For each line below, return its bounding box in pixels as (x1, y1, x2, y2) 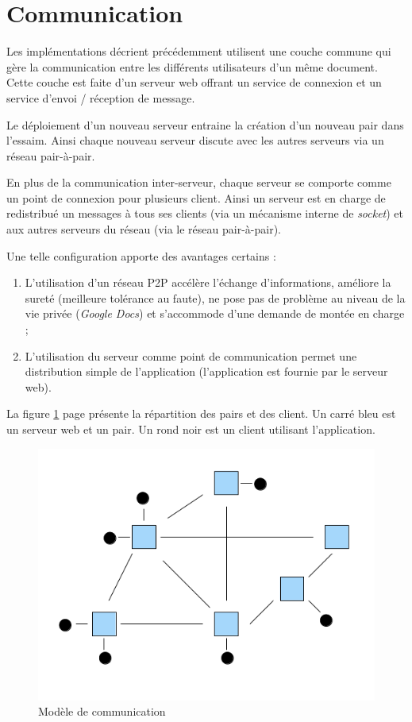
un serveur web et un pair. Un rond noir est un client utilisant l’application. (6, 421, 375, 437)
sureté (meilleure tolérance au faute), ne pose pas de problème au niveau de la (25, 289, 406, 306)
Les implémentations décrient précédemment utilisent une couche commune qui (6, 43, 391, 60)
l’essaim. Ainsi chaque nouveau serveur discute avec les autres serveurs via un (6, 132, 384, 149)
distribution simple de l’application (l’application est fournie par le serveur (25, 363, 388, 380)
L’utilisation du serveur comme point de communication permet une (25, 347, 357, 364)
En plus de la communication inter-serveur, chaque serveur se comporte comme (6, 174, 391, 191)
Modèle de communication (38, 703, 166, 720)
